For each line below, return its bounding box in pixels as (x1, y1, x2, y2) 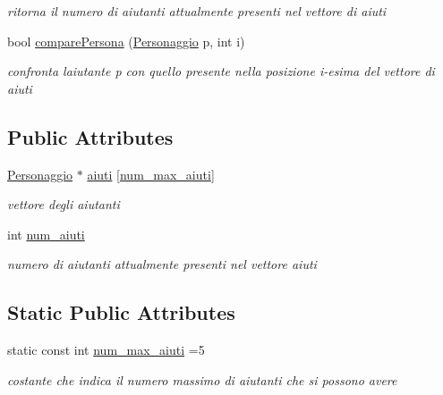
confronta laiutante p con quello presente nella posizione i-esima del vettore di (7, 62, 435, 80)
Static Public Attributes (7, 298, 235, 326)
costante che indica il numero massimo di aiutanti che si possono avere (7, 370, 397, 389)
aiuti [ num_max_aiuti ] (87, 164, 215, 183)
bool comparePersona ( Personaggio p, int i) (7, 31, 245, 50)
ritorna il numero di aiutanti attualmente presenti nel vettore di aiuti (7, 2, 387, 20)
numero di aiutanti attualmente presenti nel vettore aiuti (7, 255, 317, 273)
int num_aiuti (7, 224, 85, 243)
